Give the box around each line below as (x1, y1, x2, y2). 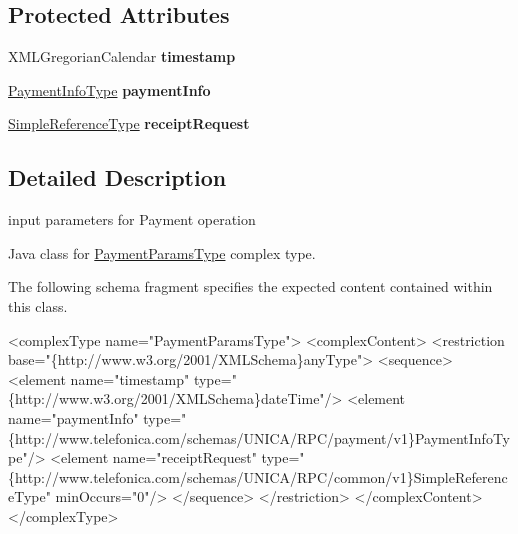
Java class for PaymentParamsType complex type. (8, 242, 316, 263)
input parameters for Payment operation (8, 209, 256, 230)
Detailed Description (8, 162, 227, 193)
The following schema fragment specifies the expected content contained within (8, 276, 493, 297)
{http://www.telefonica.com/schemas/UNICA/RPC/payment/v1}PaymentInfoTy (8, 427, 510, 448)
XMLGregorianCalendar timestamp (8, 46, 236, 67)
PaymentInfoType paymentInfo (8, 79, 211, 100)
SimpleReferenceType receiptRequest (8, 113, 250, 134)
